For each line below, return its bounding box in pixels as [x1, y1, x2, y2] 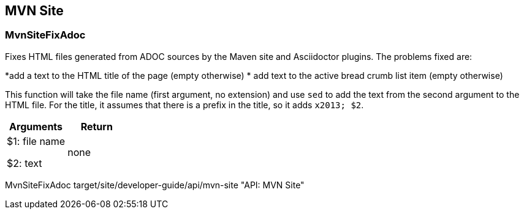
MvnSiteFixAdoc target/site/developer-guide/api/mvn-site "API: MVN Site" [5, 179, 305, 190]
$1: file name [7, 135, 66, 147]
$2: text [7, 157, 42, 169]
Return [80, 120, 113, 133]
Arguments [9, 120, 63, 133]
